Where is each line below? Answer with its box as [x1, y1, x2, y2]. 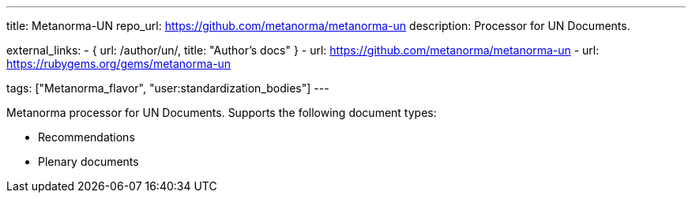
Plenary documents [38, 155, 139, 168]
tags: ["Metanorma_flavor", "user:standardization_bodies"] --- [6, 81, 329, 95]
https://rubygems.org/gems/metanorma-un [6, 57, 231, 70]
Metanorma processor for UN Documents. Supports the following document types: [6, 106, 437, 119]
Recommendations [38, 130, 135, 144]
